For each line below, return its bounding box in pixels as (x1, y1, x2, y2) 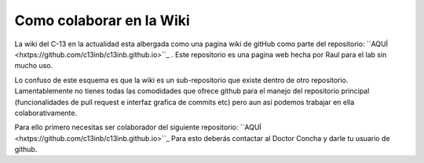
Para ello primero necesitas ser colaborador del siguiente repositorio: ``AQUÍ (14, 122, 262, 132)
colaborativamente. (14, 108, 78, 118)
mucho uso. (14, 61, 53, 71)
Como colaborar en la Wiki (14, 12, 190, 29)
